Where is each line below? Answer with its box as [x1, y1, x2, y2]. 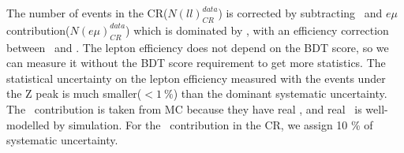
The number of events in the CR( [6, 5, 168, 21]
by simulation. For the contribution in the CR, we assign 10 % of [53, 116, 373, 132]
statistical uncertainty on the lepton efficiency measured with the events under [6, 69, 386, 86]
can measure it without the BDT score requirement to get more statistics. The [6, 54, 386, 71]
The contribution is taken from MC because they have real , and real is [6, 100, 362, 117]
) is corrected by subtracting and [218, 5, 383, 21]
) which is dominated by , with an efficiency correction [125, 21, 389, 38]
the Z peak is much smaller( [6, 85, 142, 102]
